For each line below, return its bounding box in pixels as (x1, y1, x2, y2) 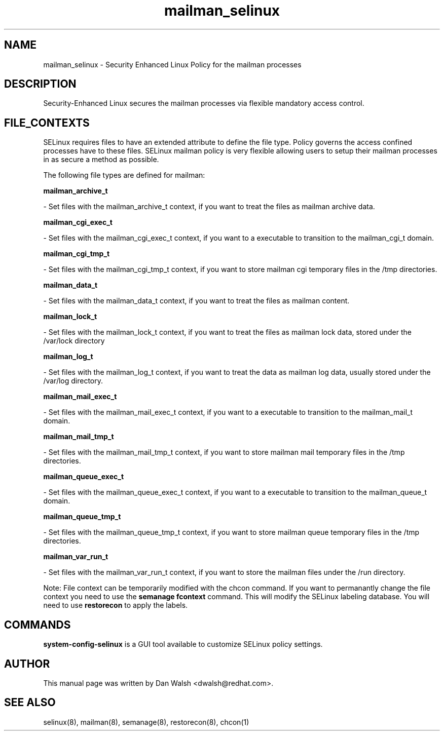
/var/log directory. (43, 376, 103, 385)
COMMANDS (4, 618, 71, 631)
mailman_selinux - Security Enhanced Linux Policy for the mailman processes (43, 60, 302, 69)
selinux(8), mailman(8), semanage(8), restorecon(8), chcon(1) (43, 717, 249, 726)
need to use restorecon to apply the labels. (43, 601, 188, 610)
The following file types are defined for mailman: (43, 171, 205, 180)
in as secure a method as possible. (43, 155, 159, 164)
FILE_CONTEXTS (4, 116, 90, 129)
